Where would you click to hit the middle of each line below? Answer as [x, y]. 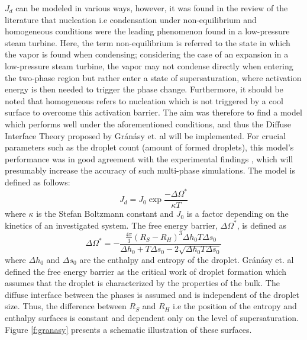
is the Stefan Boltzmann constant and [105, 214]
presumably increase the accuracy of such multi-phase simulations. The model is [150, 170]
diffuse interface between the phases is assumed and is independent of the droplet [152, 294]
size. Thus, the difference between [66, 306]
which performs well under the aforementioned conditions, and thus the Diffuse [148, 124]
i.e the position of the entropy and [235, 306]
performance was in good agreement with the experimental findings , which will [149, 158]
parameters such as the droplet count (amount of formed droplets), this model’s [149, 147]
